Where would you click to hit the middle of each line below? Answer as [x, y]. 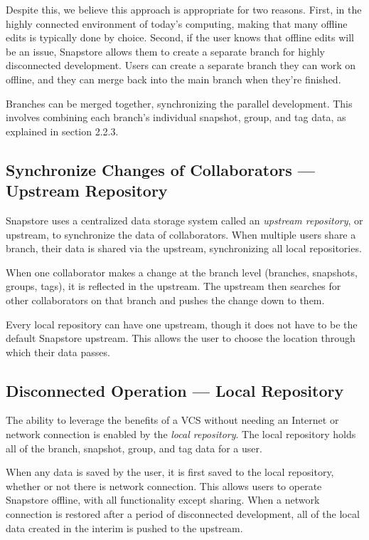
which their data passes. [58, 352]
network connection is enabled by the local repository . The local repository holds [181, 434]
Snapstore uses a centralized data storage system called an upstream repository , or [184, 220]
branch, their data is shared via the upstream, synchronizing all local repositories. [184, 248]
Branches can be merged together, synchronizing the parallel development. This [179, 103]
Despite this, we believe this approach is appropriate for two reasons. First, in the [184, 9]
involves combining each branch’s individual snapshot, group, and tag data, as [176, 117]
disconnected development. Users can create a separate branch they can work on [181, 65]
